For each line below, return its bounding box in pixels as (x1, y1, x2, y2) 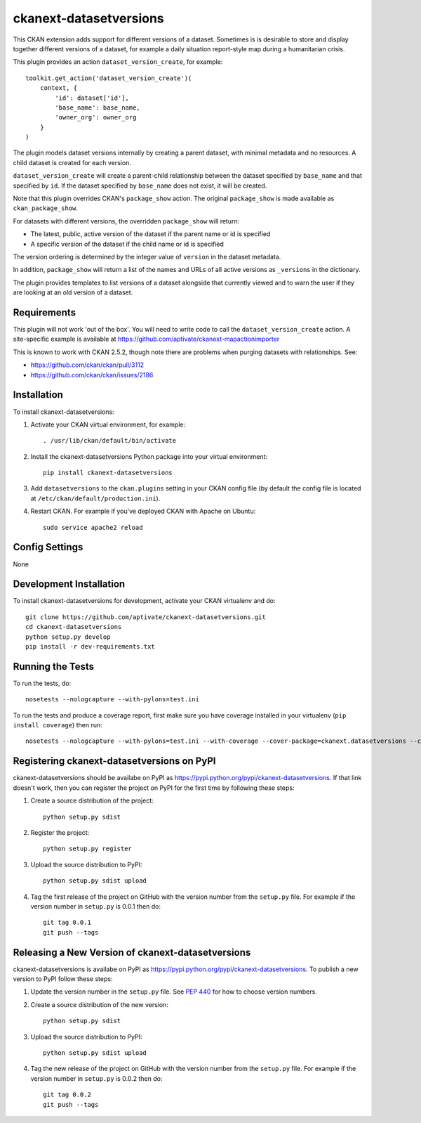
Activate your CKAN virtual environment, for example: (30, 420, 186, 429)
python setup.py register (43, 845, 133, 853)
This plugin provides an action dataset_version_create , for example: (13, 58, 223, 66)
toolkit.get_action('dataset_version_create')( (25, 74, 192, 82)
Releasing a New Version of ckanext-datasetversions (13, 946, 251, 959)
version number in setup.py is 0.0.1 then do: (30, 902, 161, 910)
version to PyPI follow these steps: (13, 974, 113, 983)
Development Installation (13, 578, 126, 590)
